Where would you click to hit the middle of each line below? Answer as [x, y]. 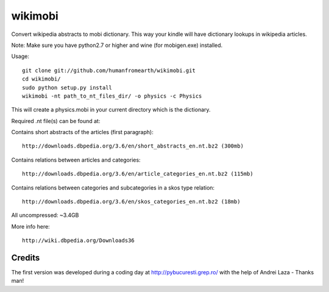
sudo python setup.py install [67, 87]
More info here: [30, 226]
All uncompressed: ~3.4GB [45, 215]
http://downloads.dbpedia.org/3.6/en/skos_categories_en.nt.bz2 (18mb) [131, 202]
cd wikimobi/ [41, 79]
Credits [26, 258]
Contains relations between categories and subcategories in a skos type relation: [113, 187]
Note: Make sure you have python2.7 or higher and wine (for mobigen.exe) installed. [117, 45]
